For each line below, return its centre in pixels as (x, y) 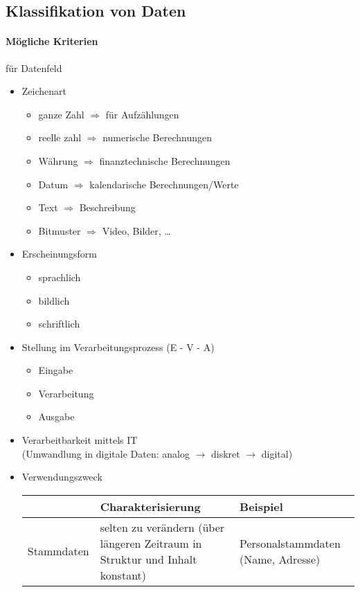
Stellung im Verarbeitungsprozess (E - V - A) (118, 347)
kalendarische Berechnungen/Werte (164, 184)
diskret (225, 453)
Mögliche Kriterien (52, 41)
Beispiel (261, 506)
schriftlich (59, 324)
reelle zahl (60, 137)
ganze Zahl (61, 114)
